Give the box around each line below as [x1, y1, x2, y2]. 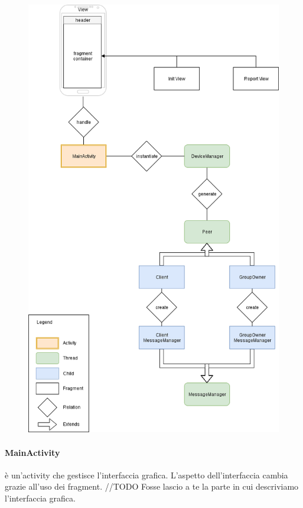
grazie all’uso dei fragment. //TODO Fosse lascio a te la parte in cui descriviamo [5, 480, 299, 493]
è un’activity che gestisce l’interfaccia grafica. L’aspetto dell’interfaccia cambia [5, 468, 288, 481]
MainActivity [5, 446, 60, 458]
